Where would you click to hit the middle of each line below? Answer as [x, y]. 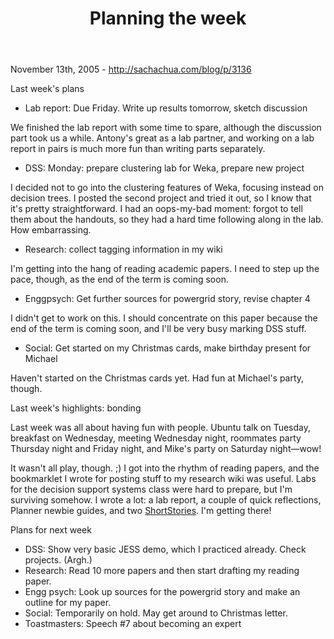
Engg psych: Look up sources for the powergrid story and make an [162, 592]
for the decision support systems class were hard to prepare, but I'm [151, 489]
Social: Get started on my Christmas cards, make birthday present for [168, 348]
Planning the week [168, 18]
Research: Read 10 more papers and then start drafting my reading [162, 571]
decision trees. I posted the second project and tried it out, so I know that [161, 198]
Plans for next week [51, 530]
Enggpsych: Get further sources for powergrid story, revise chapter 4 [167, 299]
